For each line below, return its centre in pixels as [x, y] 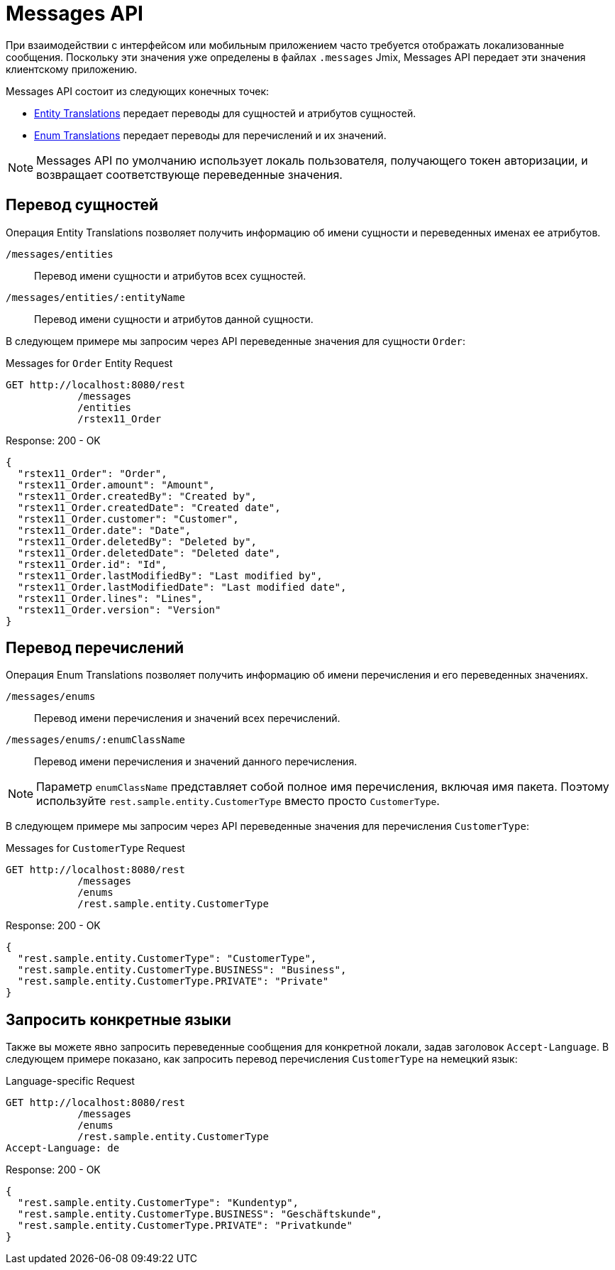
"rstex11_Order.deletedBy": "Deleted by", [137, 541]
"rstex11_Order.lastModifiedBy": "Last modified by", [170, 575]
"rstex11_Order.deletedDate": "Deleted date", [149, 553]
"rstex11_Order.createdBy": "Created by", [137, 496]
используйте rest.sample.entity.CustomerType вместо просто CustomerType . [238, 801]
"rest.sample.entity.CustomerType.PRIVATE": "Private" [173, 981]
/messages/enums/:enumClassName [95, 740]
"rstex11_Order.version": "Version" [119, 609]
